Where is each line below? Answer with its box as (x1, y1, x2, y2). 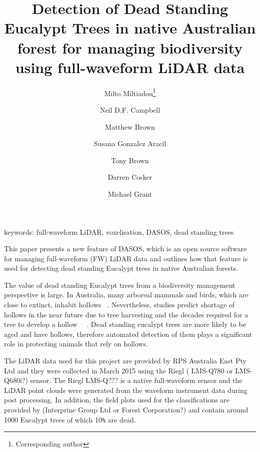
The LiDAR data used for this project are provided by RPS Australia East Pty (4, 355, 246, 366)
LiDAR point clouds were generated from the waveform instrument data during (4, 384, 247, 395)
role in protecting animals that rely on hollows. (4, 338, 148, 349)
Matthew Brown (105, 121, 155, 132)
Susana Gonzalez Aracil (93, 138, 166, 149)
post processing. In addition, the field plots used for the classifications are (4, 394, 230, 405)
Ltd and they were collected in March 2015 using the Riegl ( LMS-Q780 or (4, 365, 233, 375)
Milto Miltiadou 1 (104, 86, 156, 98)
